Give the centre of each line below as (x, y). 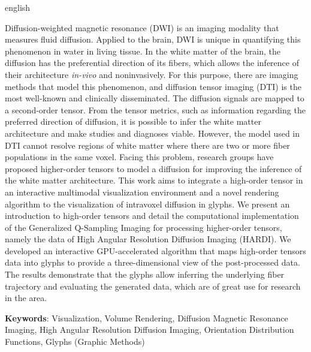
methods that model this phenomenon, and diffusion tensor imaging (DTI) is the (153, 86)
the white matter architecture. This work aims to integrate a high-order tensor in (154, 180)
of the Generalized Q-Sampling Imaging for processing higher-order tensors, (144, 227)
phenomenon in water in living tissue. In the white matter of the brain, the (143, 51)
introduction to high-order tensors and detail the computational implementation (152, 216)
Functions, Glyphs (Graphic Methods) (75, 342)
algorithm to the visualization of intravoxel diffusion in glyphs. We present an (147, 204)
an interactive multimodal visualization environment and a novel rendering (142, 192)
